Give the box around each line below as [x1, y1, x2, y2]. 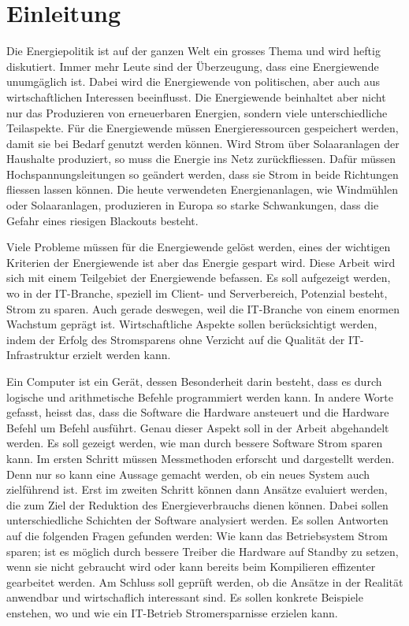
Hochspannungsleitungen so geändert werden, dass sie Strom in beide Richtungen [6, 165, 399, 182]
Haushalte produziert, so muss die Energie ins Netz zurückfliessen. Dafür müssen [6, 150, 396, 167]
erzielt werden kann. [73, 346, 171, 363]
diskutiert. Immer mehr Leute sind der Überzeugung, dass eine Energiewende [6, 57, 379, 74]
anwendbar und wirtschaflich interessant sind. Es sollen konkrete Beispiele [6, 589, 363, 606]
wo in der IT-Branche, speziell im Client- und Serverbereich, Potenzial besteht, [6, 285, 388, 302]
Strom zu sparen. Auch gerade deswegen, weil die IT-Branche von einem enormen [6, 300, 400, 317]
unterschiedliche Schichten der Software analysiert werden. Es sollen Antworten [6, 512, 389, 528]
